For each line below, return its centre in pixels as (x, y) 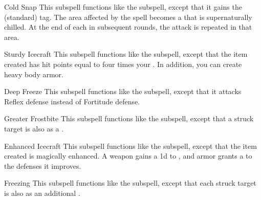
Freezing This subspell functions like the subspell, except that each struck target (130, 183)
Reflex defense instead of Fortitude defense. (72, 101)
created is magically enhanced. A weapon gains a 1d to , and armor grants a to (128, 156)
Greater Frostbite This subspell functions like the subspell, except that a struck (129, 118)
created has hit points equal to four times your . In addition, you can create (123, 64)
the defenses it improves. (43, 165)
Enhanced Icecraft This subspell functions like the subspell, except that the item (130, 146)
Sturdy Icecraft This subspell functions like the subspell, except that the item (126, 54)
